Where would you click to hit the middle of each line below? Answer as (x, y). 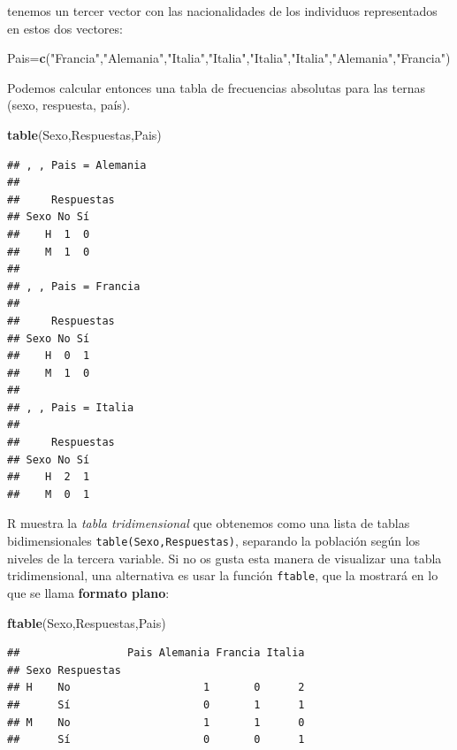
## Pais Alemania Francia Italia (156, 653)
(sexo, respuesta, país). (69, 105)
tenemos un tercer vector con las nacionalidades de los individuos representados (222, 11)
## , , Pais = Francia (74, 286)
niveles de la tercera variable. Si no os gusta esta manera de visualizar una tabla (225, 558)
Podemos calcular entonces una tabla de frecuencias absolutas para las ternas (216, 87)
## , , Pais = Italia (71, 407)
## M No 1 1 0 (156, 722)
